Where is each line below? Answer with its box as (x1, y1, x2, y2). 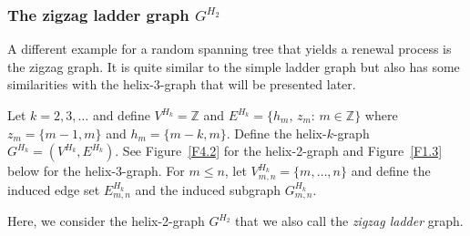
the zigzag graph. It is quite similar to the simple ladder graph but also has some (7, 56, 460, 76)
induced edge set (7, 180, 100, 199)
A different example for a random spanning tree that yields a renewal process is (7, 39, 452, 58)
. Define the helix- (226, 123, 327, 142)
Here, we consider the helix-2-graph (7, 211, 205, 231)
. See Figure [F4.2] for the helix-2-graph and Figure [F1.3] (115, 141, 443, 160)
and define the (351, 161, 431, 180)
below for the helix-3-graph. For (7, 161, 185, 180)
